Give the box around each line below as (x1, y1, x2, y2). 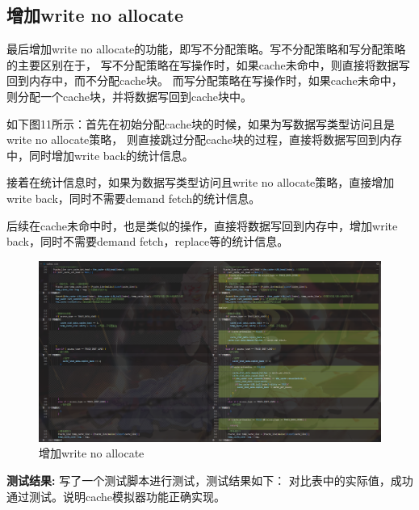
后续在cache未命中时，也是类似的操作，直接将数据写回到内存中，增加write (6, 217, 398, 234)
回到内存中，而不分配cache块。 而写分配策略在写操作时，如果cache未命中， (6, 72, 403, 89)
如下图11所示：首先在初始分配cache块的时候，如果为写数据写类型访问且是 (6, 115, 396, 132)
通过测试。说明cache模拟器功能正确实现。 (6, 487, 226, 504)
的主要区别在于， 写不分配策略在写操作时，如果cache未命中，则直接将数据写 (6, 56, 410, 73)
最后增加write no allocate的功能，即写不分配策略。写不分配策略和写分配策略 (6, 40, 406, 57)
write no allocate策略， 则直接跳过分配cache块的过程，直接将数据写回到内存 (6, 131, 403, 148)
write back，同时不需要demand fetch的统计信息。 (6, 189, 261, 206)
